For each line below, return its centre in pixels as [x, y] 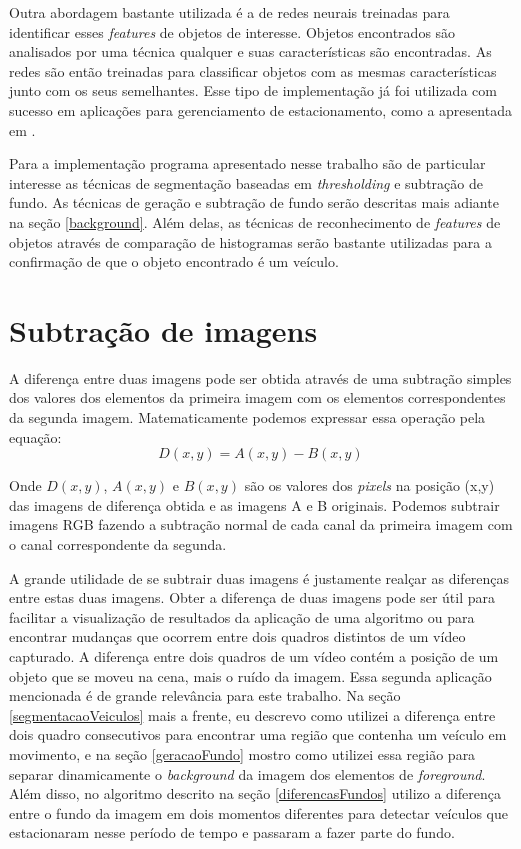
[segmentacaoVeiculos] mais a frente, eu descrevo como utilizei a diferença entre [252, 714]
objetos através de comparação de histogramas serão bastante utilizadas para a [250, 241]
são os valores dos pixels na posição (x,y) [369, 485]
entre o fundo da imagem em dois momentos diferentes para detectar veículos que [258, 812]
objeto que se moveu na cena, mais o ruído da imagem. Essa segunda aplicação [250, 675]
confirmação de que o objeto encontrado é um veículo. [174, 261]
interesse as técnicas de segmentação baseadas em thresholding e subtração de [246, 182]
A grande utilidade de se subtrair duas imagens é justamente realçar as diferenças [259, 577]
